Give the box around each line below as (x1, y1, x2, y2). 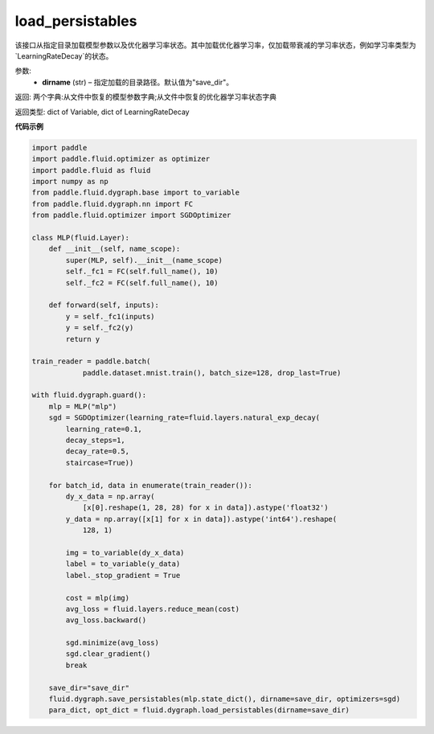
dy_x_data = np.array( (65, 491, 156, 501)
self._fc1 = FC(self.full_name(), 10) (65, 267, 219, 277)
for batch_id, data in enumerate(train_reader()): (48, 481, 252, 490)
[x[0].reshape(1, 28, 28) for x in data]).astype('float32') (82, 503, 329, 512)
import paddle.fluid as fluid (31, 166, 151, 174)
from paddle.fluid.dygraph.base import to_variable (31, 188, 240, 197)
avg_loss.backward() (65, 616, 147, 625)
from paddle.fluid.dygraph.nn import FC (31, 199, 193, 208)
